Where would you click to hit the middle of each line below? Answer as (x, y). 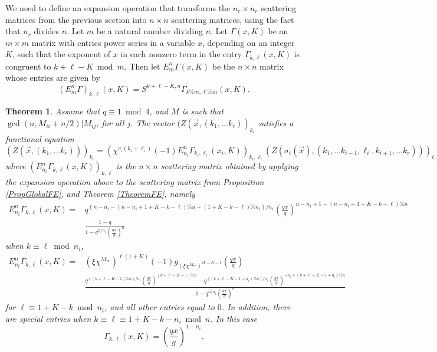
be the (224, 66)
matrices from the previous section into (76, 19)
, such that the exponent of (61, 54)
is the (126, 166)
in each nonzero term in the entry (181, 54)
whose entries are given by (53, 78)
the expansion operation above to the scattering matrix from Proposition (135, 182)
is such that (203, 111)
